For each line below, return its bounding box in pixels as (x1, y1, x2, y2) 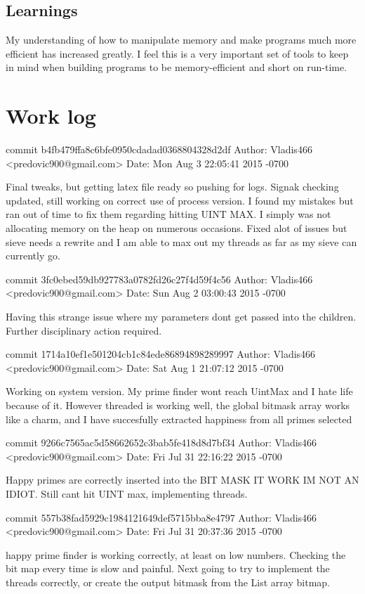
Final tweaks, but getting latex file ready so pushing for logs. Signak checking (6, 179, 339, 194)
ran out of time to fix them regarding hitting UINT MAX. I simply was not (6, 207, 331, 221)
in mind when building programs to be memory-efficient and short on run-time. (6, 60, 347, 75)
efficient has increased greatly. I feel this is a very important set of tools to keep (6, 46, 349, 60)
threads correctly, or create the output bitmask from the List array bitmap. (6, 574, 330, 589)
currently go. (6, 248, 60, 263)
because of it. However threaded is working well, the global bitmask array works (6, 398, 350, 413)
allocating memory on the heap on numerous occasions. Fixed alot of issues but (6, 221, 347, 235)
